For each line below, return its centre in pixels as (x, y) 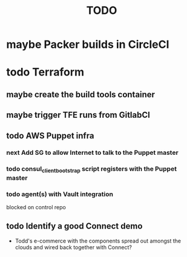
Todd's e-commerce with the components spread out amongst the (98, 241)
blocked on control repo (36, 207)
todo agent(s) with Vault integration (60, 194)
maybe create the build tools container (81, 94)
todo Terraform (45, 72)
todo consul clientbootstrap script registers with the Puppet (92, 169)
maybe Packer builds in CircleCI (88, 44)
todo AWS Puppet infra (50, 136)
